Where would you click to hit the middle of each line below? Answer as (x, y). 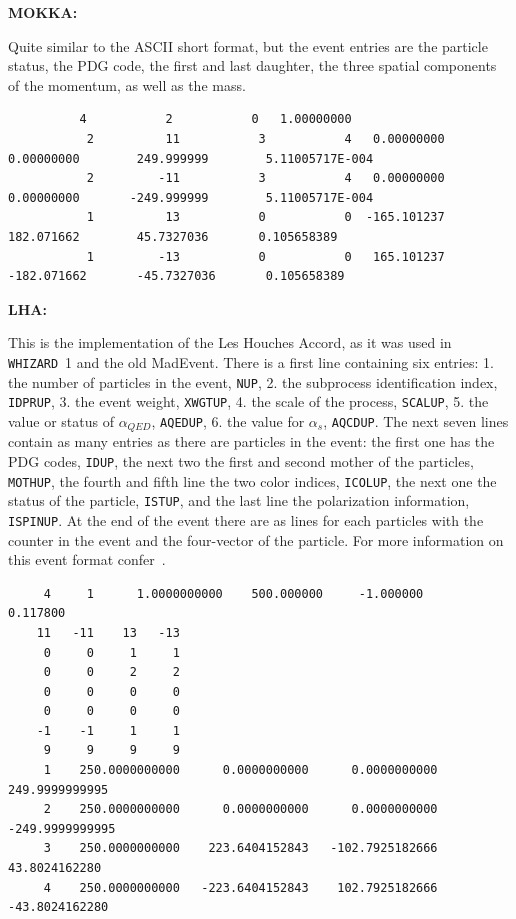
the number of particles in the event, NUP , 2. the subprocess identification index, (253, 381)
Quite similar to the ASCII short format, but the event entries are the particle (248, 45)
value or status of (61, 420)
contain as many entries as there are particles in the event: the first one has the (251, 441)
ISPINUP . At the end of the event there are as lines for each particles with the (246, 519)
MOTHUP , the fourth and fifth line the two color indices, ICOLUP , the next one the (252, 480)
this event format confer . (87, 559)
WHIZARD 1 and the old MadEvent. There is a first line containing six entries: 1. (251, 361)
